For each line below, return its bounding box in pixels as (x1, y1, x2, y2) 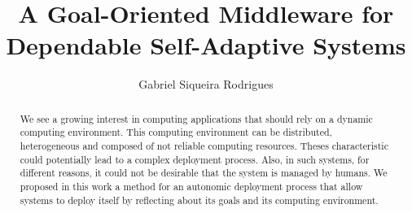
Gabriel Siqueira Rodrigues (138, 76, 274, 93)
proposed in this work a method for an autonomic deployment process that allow (20, 179, 363, 193)
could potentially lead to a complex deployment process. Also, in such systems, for (20, 152, 370, 166)
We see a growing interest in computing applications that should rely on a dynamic (20, 111, 373, 125)
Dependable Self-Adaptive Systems (6, 28, 406, 62)
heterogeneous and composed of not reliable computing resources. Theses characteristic (20, 139, 388, 153)
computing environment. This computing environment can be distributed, (20, 125, 332, 139)
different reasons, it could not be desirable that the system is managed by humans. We (20, 166, 388, 180)
